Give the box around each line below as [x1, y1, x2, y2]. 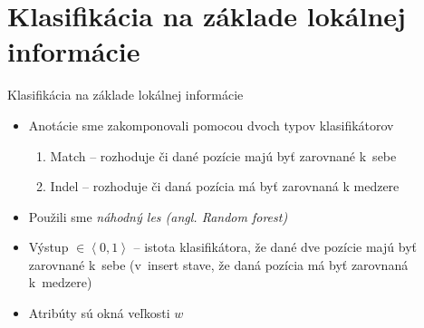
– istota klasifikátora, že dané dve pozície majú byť [133, 237, 417, 256]
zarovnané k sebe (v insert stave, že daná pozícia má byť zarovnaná [28, 255, 409, 274]
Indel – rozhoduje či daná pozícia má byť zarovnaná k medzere [50, 177, 400, 196]
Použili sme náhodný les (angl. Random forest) [28, 207, 288, 226]
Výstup [28, 237, 69, 256]
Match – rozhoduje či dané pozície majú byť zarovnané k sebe [50, 146, 397, 165]
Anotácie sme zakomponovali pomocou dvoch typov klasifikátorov [28, 115, 394, 134]
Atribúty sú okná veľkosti [28, 304, 170, 323]
